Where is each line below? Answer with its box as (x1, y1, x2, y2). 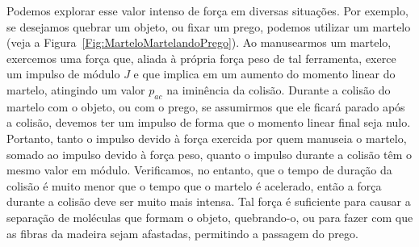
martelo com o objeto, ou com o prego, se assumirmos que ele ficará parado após (6, 98, 405, 115)
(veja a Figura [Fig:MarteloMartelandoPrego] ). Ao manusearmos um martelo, (6, 34, 392, 51)
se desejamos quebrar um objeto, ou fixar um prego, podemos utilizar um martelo (6, 18, 411, 35)
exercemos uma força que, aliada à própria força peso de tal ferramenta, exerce (6, 49, 396, 66)
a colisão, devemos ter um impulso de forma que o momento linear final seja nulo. (6, 114, 411, 131)
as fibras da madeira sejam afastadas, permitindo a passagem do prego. (6, 224, 358, 241)
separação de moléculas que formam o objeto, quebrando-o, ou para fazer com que (6, 208, 413, 225)
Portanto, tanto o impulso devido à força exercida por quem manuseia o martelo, (6, 129, 407, 146)
